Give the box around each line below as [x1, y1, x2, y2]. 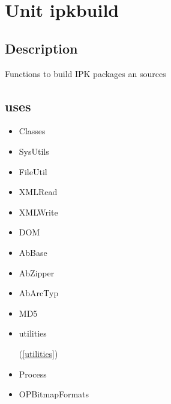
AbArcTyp [19, 287, 59, 299]
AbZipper [19, 266, 55, 279]
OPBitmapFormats [19, 388, 89, 400]
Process [19, 367, 47, 380]
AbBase [19, 246, 47, 258]
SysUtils [19, 145, 49, 157]
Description [5, 39, 78, 57]
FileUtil [19, 165, 47, 178]
